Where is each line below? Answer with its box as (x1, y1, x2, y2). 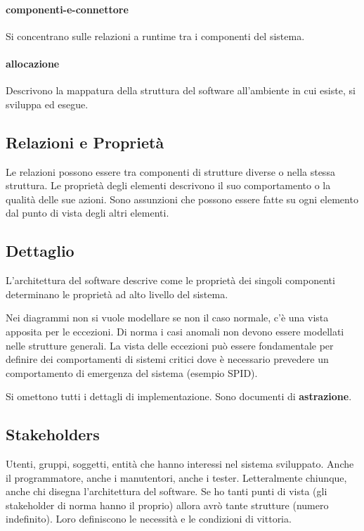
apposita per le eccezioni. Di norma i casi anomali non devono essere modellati (6, 324, 344, 338)
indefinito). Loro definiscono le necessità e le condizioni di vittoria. (6, 511, 292, 526)
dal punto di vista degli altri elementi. (6, 205, 169, 220)
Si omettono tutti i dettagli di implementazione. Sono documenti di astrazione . (6, 389, 352, 404)
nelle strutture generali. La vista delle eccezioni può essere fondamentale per (6, 338, 334, 352)
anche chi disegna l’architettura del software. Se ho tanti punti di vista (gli (6, 484, 327, 499)
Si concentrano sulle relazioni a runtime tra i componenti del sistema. (6, 28, 305, 43)
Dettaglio (6, 240, 74, 262)
